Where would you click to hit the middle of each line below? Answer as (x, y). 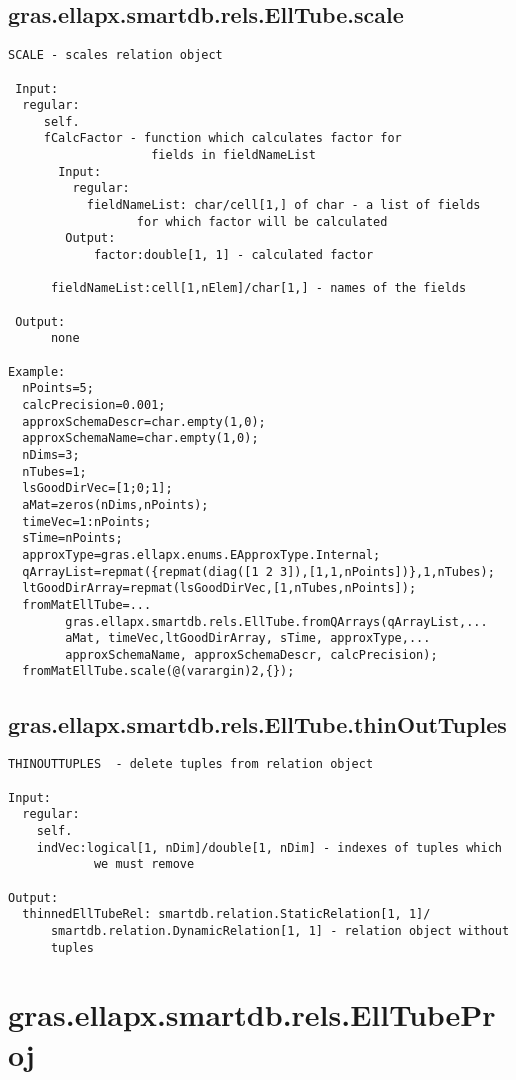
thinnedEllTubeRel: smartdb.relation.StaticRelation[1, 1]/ (226, 914)
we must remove (144, 864)
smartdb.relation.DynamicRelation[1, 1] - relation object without (280, 930)
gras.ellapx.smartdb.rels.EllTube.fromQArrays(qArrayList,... (276, 621)
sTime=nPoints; (72, 538)
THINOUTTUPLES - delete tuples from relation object (191, 764)
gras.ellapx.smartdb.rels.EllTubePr (252, 1014)
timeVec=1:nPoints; (87, 521)
